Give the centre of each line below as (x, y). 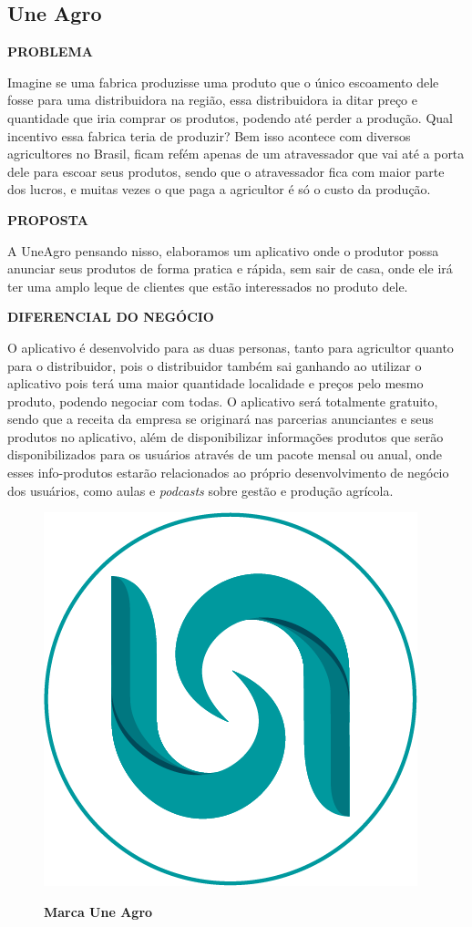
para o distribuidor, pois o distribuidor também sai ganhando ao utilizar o (215, 365)
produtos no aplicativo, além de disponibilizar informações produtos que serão (226, 436)
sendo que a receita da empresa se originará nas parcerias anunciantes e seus (221, 419)
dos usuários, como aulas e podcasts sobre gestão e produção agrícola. (200, 490)
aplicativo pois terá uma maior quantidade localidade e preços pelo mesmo (215, 383)
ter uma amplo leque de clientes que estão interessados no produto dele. (208, 286)
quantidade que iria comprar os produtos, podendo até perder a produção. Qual (230, 117)
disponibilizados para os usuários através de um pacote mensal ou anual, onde (225, 454)
